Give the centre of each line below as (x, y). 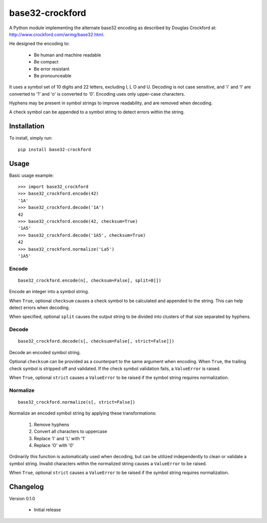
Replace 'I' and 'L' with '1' (60, 438)
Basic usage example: (31, 175)
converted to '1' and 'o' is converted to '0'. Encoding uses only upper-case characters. (97, 94)
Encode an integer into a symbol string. (49, 292)
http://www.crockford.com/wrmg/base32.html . (57, 34)
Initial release (47, 510)
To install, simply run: (31, 138)
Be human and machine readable (67, 55)
